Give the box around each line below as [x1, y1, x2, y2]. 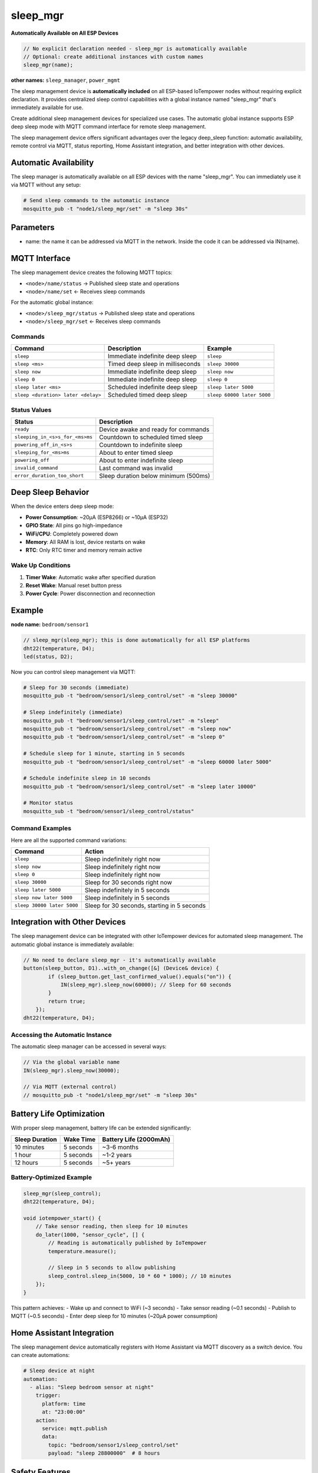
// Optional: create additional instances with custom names [23, 53, 204, 60]
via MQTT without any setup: [11, 181, 81, 189]
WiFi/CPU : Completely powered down [25, 530, 118, 537]
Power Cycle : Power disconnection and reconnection [25, 590, 155, 597]
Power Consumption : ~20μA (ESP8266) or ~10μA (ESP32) [25, 513, 168, 521]
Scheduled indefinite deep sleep [108, 383, 197, 391]
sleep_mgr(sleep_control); [23, 1190, 101, 1197]
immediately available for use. [11, 104, 84, 111]
